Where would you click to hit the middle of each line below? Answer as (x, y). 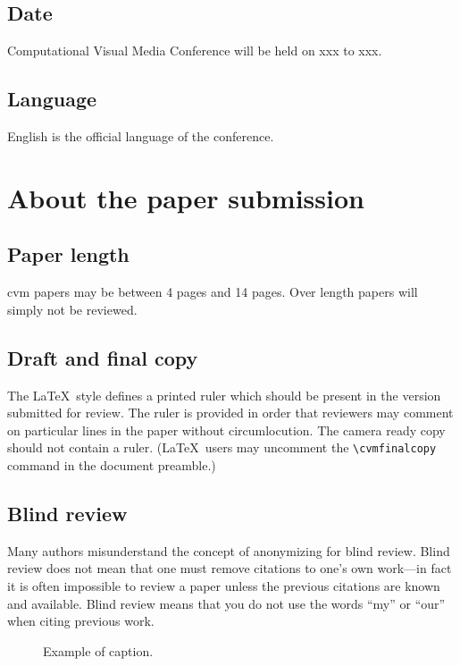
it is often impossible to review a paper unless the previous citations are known (224, 585)
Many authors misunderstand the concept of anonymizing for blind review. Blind (229, 550)
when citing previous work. (81, 621)
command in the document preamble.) (112, 465)
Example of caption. (98, 650)
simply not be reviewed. (72, 309)
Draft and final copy (103, 357)
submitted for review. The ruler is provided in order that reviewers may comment (230, 413)
